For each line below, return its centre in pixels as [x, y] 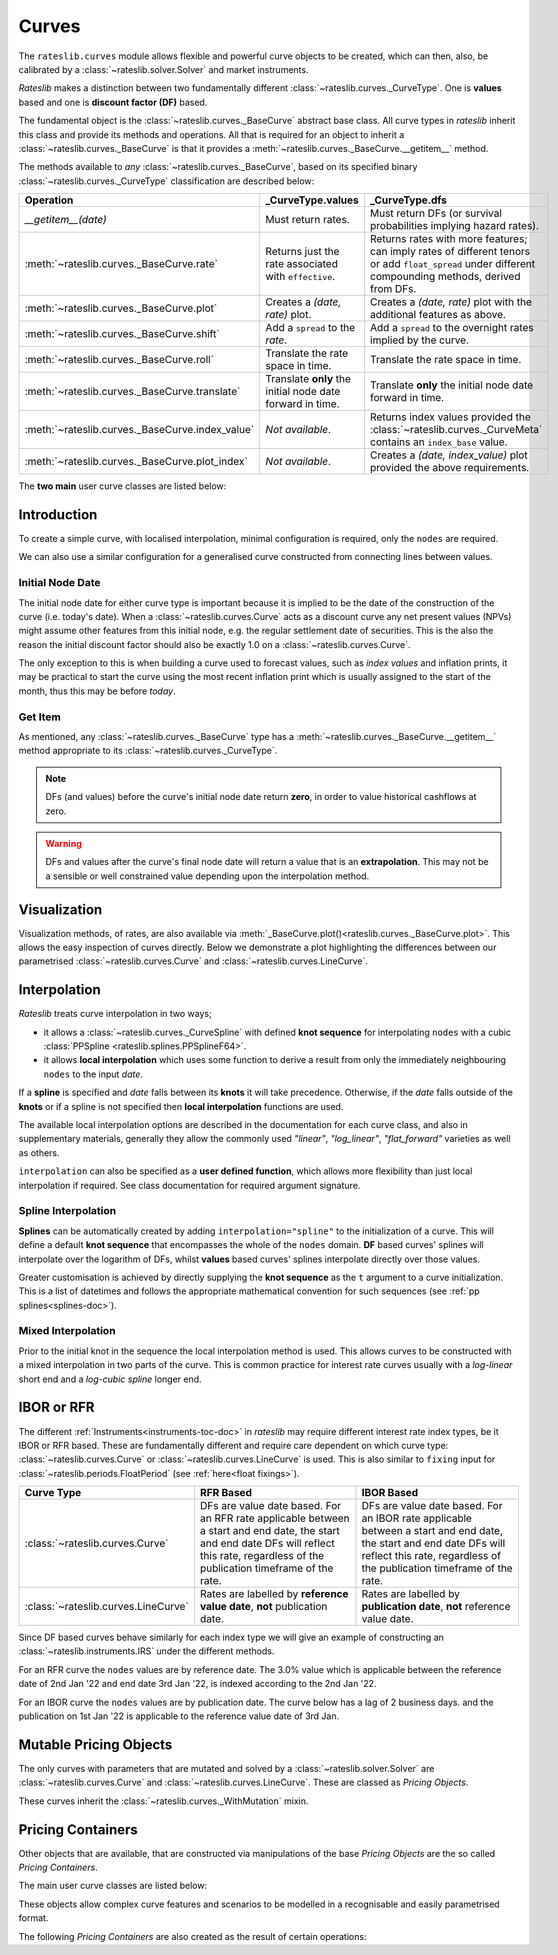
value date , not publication [264, 1607]
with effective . [300, 277]
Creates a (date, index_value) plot [449, 455]
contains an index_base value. [439, 442]
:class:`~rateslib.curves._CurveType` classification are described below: [166, 181]
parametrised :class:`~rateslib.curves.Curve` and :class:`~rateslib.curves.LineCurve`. [193, 961]
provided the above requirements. [450, 468]
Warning [63, 843]
